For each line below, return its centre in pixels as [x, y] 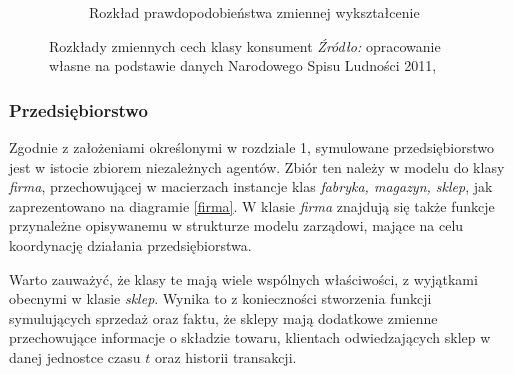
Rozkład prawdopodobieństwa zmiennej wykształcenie [254, 12]
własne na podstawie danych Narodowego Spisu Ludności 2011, [243, 65]
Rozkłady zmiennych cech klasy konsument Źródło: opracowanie [245, 45]
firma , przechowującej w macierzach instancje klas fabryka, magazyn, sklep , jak [251, 186]
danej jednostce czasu [75, 356]
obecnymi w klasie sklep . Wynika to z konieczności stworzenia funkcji [220, 298]
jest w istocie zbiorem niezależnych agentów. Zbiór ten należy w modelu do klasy [257, 166]
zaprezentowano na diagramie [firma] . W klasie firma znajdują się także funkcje [252, 205]
